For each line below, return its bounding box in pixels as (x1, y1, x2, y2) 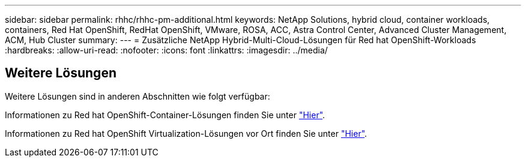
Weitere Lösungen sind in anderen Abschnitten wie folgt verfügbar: (5, 91, 270, 101)
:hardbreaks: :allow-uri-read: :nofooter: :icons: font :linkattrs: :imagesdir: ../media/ (5, 45, 328, 55)
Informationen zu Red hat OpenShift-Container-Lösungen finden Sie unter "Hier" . (5, 109, 325, 120)
